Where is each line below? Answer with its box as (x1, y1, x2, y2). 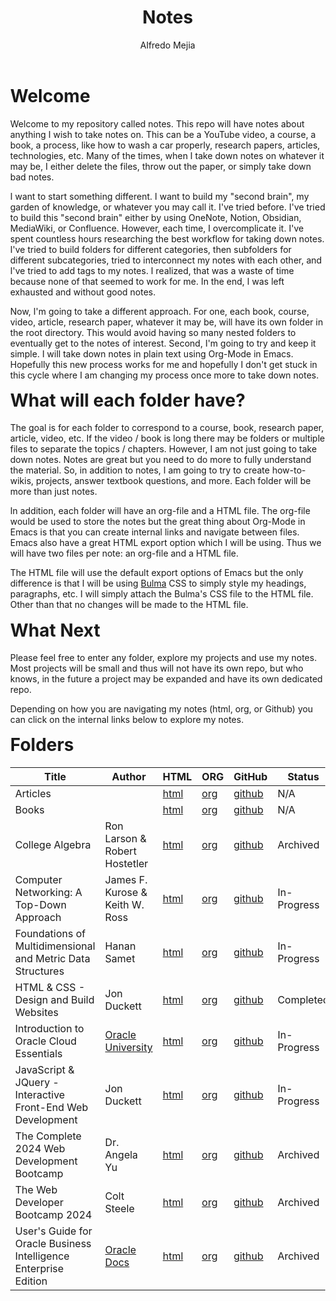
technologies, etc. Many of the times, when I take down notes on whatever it (10, 149, 325, 161)
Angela (104, 1148, 139, 1162)
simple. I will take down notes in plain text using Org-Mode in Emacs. (10, 347, 294, 360)
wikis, (10, 475, 34, 487)
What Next (10, 619, 101, 641)
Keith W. (104, 898, 145, 912)
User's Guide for (15, 1224, 93, 1238)
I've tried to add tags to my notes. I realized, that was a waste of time (10, 264, 294, 276)
